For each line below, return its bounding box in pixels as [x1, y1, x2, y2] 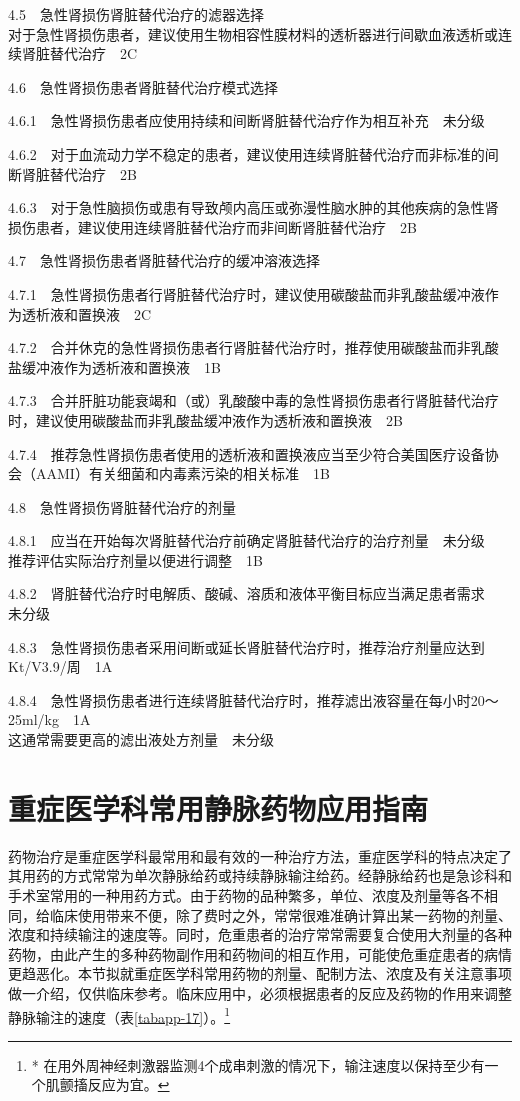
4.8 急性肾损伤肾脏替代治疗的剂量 [8, 496, 236, 517]
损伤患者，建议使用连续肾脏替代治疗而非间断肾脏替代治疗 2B [8, 216, 417, 237]
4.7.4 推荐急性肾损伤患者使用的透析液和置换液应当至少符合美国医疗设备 [8, 443, 485, 464]
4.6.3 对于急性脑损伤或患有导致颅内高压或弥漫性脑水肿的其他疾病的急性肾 [8, 197, 499, 218]
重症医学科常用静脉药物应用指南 [8, 787, 429, 828]
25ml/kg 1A [8, 709, 91, 730]
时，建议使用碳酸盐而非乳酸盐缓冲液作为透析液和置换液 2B [8, 409, 403, 430]
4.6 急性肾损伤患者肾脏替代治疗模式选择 [8, 76, 278, 97]
